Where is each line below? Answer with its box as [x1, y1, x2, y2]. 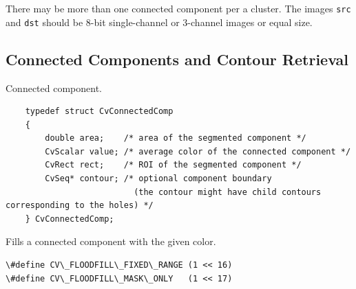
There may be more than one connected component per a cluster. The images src [6, 1, 351, 15]
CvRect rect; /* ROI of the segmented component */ [45, 160, 302, 170]
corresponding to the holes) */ [6, 200, 154, 211]
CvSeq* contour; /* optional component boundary [45, 174, 272, 184]
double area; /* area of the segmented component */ [45, 133, 306, 143]
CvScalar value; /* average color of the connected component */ [45, 146, 351, 157]
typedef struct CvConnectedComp [25, 106, 174, 117]
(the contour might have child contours [134, 187, 322, 197]
